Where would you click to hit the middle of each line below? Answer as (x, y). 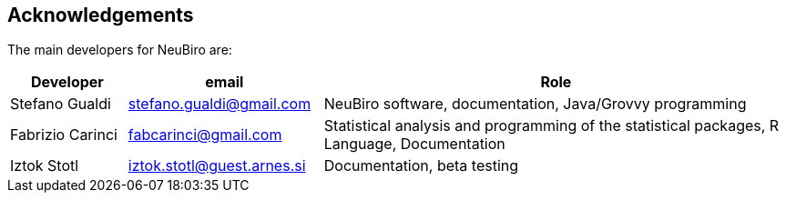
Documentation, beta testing (421, 166)
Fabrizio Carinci (64, 135)
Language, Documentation (414, 144)
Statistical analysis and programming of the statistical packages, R (551, 126)
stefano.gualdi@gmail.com (219, 104)
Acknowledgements (101, 15)
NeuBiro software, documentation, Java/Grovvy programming (535, 104)
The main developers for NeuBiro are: (120, 50)
